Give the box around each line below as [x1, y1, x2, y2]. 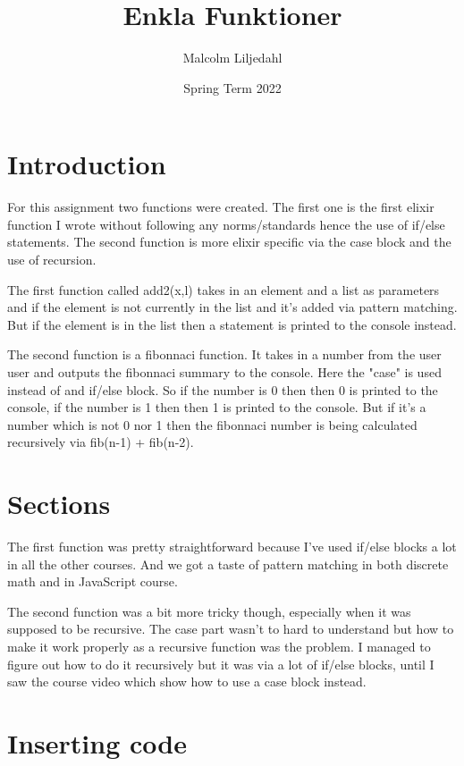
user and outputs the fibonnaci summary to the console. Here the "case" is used [7, 363, 442, 381]
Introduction [7, 146, 166, 182]
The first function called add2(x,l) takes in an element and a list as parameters [7, 280, 440, 299]
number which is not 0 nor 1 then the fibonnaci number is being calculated [7, 415, 418, 434]
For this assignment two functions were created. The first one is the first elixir [7, 198, 434, 216]
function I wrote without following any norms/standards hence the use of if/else [7, 215, 445, 233]
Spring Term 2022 [183, 78, 282, 97]
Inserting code [7, 725, 187, 762]
